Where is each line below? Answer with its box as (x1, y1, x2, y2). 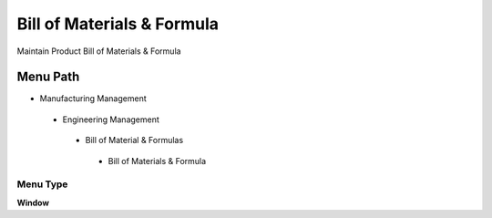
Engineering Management (62, 114, 159, 125)
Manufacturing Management (39, 93, 147, 104)
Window (16, 197, 50, 208)
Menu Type (16, 178, 68, 191)
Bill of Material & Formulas (85, 135, 184, 146)
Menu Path (16, 69, 80, 85)
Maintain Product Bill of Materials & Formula (16, 46, 181, 57)
